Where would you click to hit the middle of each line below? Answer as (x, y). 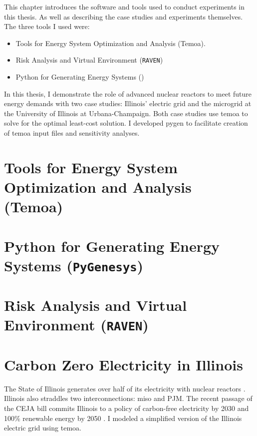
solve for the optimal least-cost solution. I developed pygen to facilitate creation (126, 123)
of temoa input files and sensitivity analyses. (72, 133)
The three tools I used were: (47, 26)
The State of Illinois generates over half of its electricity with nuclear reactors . (125, 388)
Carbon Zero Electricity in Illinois (124, 364)
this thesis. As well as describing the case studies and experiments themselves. (124, 16)
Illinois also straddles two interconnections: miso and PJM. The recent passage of (128, 398)
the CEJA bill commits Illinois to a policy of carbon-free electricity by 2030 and (127, 408)
